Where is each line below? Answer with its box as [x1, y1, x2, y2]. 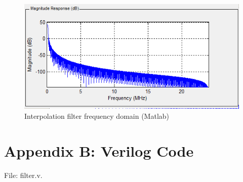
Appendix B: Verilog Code [4, 140, 194, 161]
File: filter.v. [4, 169, 43, 180]
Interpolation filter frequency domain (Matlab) [24, 111, 170, 121]
